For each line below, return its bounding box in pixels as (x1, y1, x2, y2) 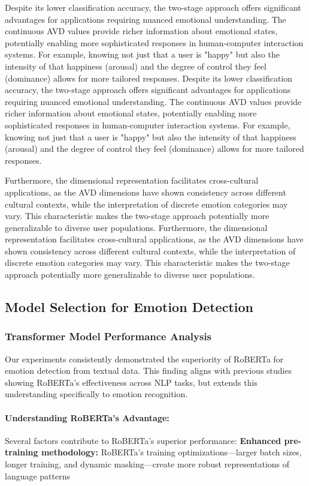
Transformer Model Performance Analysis (5, 329, 212, 344)
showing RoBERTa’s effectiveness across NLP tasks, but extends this (5, 376, 257, 388)
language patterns (5, 469, 71, 482)
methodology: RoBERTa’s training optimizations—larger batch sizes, (41, 446, 302, 458)
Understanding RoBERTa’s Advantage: (5, 411, 169, 424)
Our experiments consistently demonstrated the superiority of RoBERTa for (5, 352, 284, 365)
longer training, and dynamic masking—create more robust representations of (5, 458, 290, 470)
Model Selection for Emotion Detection (5, 298, 254, 316)
